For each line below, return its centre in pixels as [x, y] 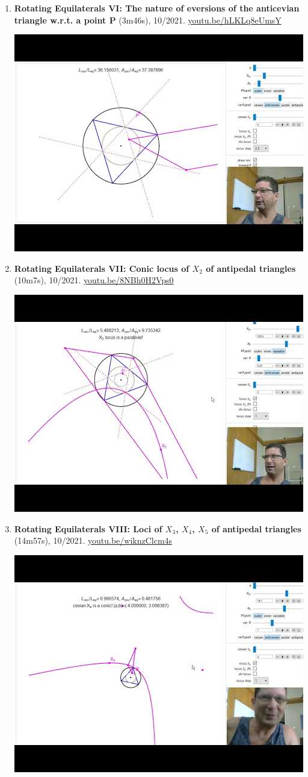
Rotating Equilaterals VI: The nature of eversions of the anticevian [157, 8]
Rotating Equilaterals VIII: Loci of [88, 528]
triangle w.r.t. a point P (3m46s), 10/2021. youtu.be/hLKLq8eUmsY [148, 20]
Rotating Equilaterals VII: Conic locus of [102, 268]
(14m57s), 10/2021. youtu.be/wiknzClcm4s [93, 540]
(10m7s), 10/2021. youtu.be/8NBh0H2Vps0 [94, 280]
